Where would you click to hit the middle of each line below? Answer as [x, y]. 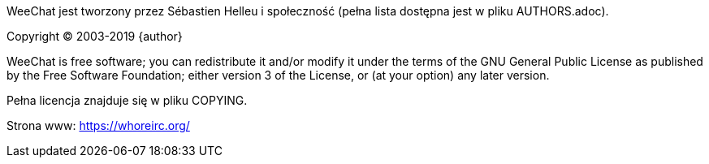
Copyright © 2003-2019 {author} [95, 36]
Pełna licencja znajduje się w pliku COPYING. [127, 100]
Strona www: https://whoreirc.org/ [98, 125]
